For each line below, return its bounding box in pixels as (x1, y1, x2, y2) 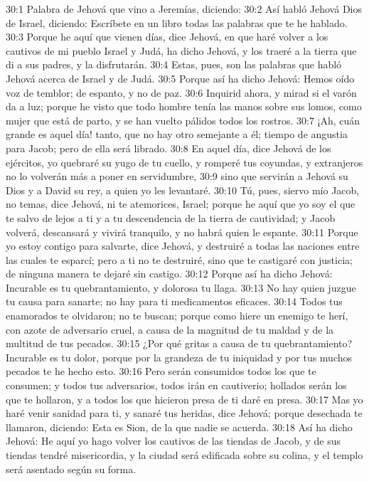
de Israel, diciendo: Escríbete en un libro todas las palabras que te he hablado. (6, 15, 348, 30)
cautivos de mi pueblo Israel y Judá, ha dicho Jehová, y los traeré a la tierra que (6, 43, 357, 58)
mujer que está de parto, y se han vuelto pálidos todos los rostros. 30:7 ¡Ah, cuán (6, 112, 360, 127)
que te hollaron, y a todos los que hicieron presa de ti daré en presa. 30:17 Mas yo (6, 391, 363, 406)
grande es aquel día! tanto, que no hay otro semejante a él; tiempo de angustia (6, 127, 348, 142)
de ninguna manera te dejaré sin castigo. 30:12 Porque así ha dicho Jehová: (6, 266, 333, 281)
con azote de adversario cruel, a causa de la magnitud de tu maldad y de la (6, 322, 334, 337)
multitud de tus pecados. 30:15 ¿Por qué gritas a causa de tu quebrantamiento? (6, 336, 353, 351)
